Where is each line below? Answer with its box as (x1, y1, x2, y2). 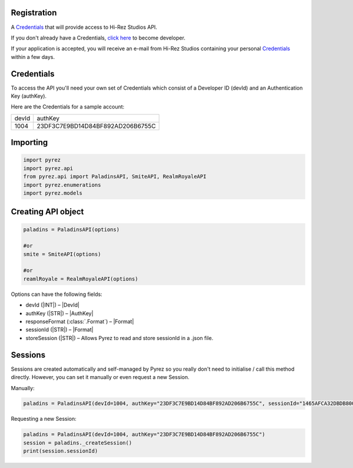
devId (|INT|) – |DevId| (25, 301, 79, 309)
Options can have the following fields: (11, 291, 102, 298)
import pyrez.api (23, 165, 74, 172)
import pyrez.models (23, 189, 82, 196)
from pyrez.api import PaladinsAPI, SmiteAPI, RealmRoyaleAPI (23, 173, 207, 180)
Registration (11, 8, 57, 18)
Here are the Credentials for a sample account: (11, 103, 125, 110)
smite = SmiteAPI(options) (23, 251, 101, 258)
